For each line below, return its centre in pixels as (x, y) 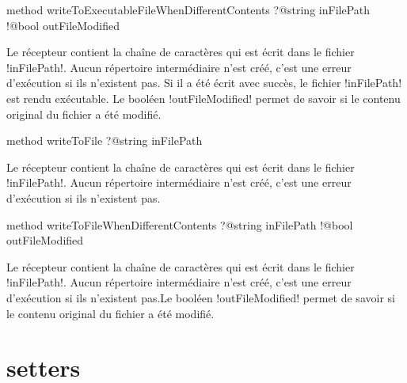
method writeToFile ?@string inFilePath (105, 140)
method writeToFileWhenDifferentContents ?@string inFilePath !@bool (180, 224)
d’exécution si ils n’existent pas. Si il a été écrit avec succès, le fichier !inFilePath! (204, 83)
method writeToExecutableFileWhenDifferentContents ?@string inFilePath (188, 9)
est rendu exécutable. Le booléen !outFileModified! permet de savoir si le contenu (203, 98)
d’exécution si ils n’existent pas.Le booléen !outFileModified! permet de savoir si (201, 297)
